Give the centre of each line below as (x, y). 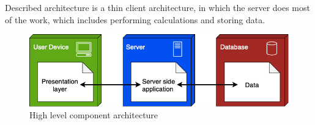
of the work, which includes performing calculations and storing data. (135, 19)
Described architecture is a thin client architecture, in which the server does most (157, 7)
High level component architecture (94, 115)
